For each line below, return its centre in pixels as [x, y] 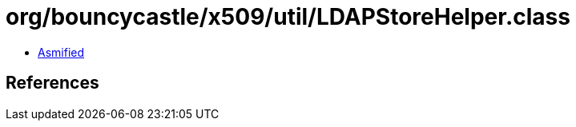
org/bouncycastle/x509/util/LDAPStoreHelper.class [288, 17]
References [52, 83]
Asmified [61, 52]
